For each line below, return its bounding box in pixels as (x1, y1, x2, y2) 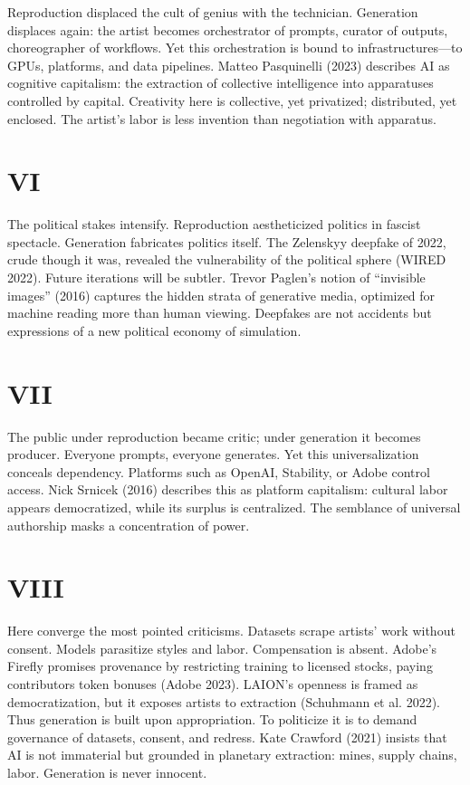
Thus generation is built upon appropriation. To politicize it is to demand (7, 710, 417, 729)
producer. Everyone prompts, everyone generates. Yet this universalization (7, 445, 419, 464)
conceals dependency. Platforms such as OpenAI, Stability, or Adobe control (7, 462, 430, 481)
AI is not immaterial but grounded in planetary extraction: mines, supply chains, (7, 745, 457, 764)
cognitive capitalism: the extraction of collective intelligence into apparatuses (7, 73, 434, 92)
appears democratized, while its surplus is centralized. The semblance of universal (7, 497, 461, 516)
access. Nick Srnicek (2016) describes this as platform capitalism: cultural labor (7, 480, 448, 499)
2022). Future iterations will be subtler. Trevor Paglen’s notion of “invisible (7, 268, 426, 287)
